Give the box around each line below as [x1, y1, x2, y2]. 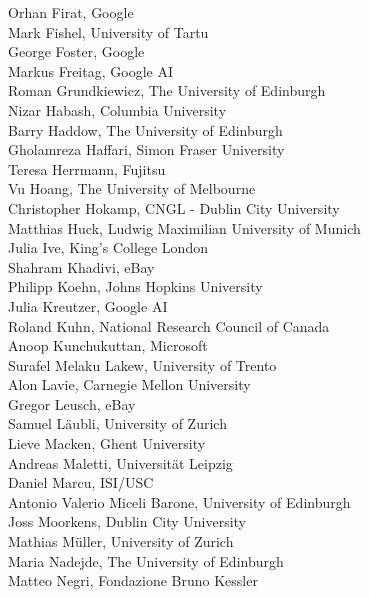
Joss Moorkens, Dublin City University [8, 511, 247, 532]
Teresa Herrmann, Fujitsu [8, 158, 166, 179]
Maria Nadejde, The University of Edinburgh [8, 550, 284, 571]
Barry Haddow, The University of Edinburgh [8, 119, 283, 140]
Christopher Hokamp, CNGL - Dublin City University [8, 197, 340, 218]
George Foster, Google [8, 41, 145, 62]
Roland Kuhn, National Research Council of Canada [8, 315, 330, 336]
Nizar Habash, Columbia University [8, 99, 227, 120]
